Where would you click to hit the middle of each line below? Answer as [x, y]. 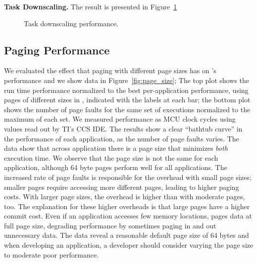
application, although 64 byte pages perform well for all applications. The [116, 167]
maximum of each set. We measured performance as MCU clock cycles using [120, 119]
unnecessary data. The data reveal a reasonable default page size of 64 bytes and [127, 235]
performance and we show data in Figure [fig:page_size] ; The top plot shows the [127, 80]
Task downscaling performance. [71, 23]
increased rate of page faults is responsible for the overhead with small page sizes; [128, 177]
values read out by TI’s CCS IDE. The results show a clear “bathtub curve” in [123, 128]
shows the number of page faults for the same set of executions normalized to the [127, 109]
